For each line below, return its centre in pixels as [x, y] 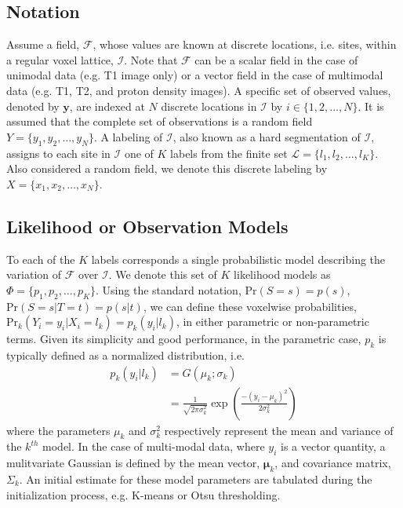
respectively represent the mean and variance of [279, 430]
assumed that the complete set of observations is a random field [160, 121]
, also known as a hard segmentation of [267, 136]
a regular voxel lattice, [60, 59]
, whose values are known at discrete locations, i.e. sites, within [245, 44]
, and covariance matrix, [333, 463]
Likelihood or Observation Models [147, 226]
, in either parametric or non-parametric [272, 322]
